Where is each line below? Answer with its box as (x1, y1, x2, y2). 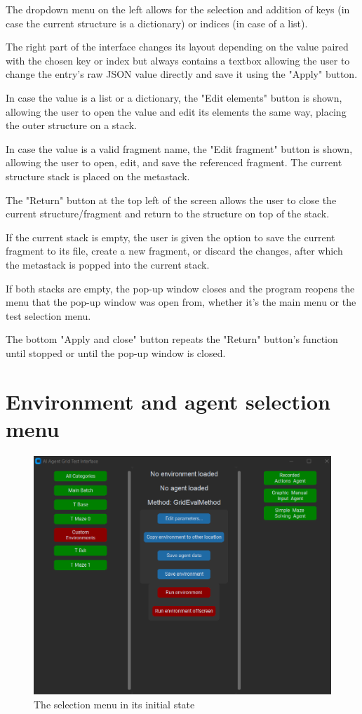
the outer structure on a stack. (6, 118, 137, 133)
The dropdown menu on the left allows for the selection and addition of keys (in (6, 2, 350, 16)
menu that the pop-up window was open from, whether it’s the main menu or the (6, 295, 356, 309)
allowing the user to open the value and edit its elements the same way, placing (6, 104, 347, 119)
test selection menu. (6, 308, 91, 323)
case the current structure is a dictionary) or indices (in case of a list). (6, 15, 308, 30)
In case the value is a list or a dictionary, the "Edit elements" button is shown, (6, 90, 342, 105)
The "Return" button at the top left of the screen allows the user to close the (6, 192, 337, 207)
